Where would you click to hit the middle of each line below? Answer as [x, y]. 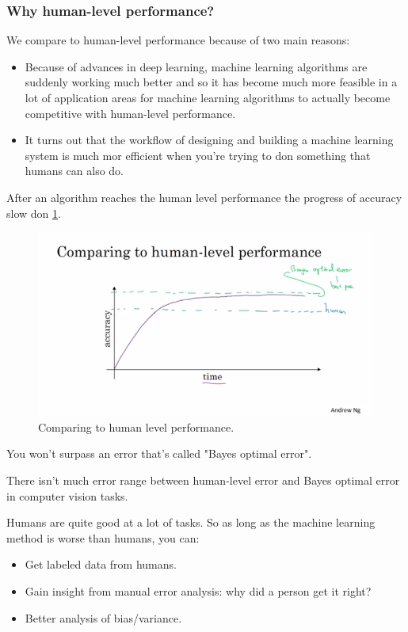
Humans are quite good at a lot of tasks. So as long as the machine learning [191, 522]
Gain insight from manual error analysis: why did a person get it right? [198, 590]
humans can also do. [74, 171]
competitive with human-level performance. [130, 113]
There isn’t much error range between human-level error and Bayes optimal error [203, 480]
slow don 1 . [34, 213]
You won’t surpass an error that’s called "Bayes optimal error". [159, 453]
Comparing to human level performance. [136, 426]
